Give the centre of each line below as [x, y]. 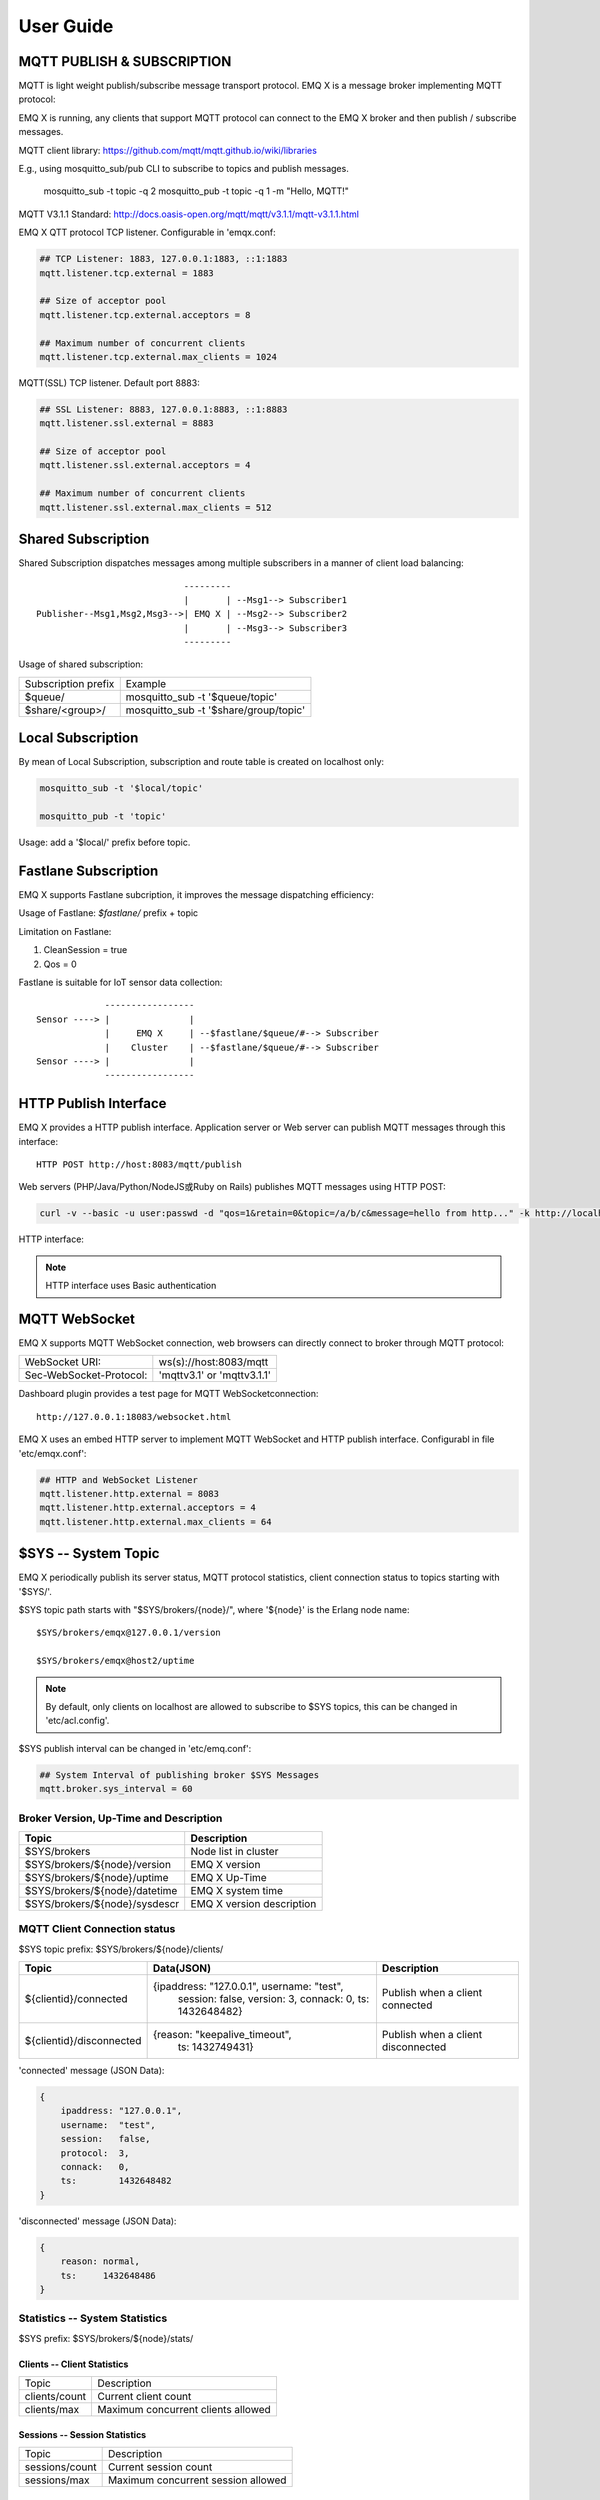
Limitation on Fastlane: [65, 931]
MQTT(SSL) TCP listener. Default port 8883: [109, 382]
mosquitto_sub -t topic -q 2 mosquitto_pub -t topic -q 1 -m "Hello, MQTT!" [196, 191]
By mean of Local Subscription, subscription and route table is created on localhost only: [201, 762]
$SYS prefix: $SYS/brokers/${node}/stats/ [106, 2338]
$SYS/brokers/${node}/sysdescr [102, 1903]
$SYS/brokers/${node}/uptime [96, 1877]
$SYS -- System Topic [89, 1553]
